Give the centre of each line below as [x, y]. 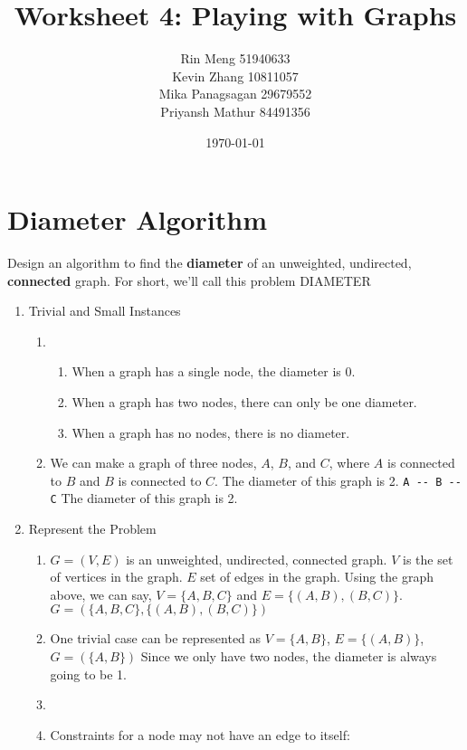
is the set [428, 559]
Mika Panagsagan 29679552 [235, 94]
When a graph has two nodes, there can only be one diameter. [244, 402]
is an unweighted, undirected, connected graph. [257, 559]
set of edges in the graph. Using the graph [317, 577]
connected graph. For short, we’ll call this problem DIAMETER [189, 280]
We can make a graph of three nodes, [153, 463]
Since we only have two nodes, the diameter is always [289, 656]
